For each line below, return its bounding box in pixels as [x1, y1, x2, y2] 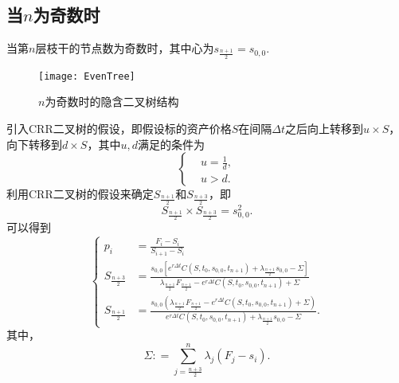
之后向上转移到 [285, 120, 364, 137]
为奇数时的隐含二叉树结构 [45, 93, 179, 110]
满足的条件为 [137, 135, 205, 152]
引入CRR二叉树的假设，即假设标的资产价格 [6, 120, 232, 137]
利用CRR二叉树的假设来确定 [6, 186, 154, 202]
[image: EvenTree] [38, 70, 135, 82]
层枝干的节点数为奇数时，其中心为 [35, 40, 214, 57]
